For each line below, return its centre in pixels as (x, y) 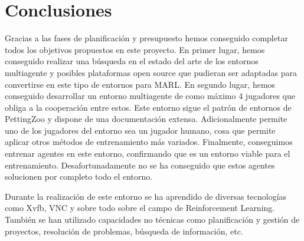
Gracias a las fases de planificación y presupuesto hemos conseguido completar (146, 38)
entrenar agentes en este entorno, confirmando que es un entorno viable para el (148, 153)
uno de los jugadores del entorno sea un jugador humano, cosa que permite (140, 130)
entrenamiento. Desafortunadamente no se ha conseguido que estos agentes (140, 165)
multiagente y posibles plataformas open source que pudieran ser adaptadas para (151, 72)
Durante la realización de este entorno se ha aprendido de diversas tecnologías (146, 196)
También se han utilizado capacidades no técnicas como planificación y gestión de (152, 219)
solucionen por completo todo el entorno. (79, 176)
